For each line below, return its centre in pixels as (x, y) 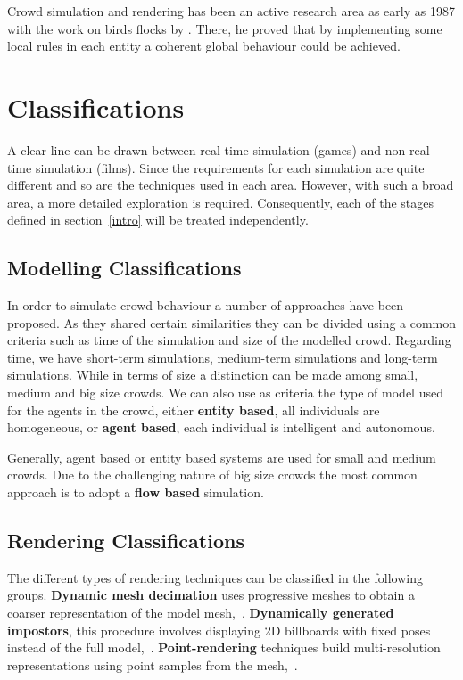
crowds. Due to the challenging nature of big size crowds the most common (212, 475)
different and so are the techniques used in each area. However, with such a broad (231, 185)
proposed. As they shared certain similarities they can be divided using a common (232, 322)
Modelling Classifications (124, 268)
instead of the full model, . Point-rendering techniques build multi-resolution (224, 647)
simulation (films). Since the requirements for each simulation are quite (230, 167)
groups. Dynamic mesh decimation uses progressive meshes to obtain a (211, 595)
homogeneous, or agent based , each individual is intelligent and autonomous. (221, 427)
